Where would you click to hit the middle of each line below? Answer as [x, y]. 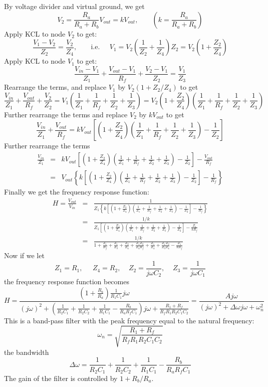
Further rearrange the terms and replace [66, 114]
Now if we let [24, 255]
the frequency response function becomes [67, 281]
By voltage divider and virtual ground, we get [74, 6]
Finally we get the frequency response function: [77, 192]
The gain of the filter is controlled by [61, 378]
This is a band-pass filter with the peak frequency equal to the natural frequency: [129, 320]
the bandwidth [27, 352]
